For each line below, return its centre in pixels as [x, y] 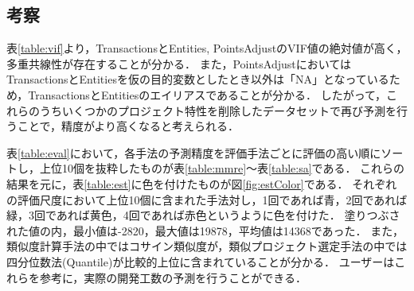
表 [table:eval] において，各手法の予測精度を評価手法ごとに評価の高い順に [194, 152]
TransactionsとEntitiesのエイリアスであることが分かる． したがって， [207, 94]
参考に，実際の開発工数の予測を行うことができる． [173, 277]
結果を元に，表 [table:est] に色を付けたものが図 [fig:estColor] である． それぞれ [202, 183]
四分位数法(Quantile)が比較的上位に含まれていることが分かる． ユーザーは [201, 261]
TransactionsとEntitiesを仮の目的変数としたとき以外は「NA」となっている [198, 79]
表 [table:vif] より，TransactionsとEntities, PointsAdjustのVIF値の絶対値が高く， [207, 48]
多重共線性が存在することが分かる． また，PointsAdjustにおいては [179, 63]
